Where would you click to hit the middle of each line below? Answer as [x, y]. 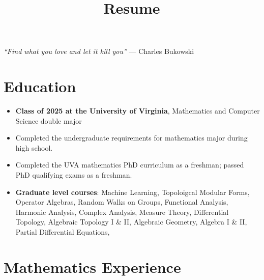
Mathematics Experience [92, 267]
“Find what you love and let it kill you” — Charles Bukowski [99, 51]
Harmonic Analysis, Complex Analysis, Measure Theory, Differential [122, 212]
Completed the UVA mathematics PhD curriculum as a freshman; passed [130, 165]
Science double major [49, 120]
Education [40, 86]
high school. [34, 147]
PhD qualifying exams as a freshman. [74, 175]
